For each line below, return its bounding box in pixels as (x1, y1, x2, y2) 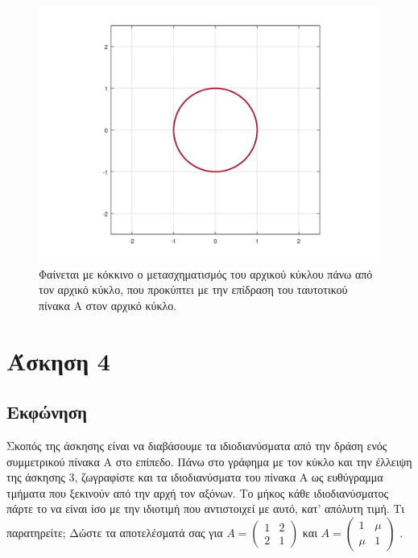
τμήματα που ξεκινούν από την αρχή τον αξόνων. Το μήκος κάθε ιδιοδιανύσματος (6, 484, 389, 501)
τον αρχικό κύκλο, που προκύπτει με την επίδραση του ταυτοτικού (39, 281, 348, 298)
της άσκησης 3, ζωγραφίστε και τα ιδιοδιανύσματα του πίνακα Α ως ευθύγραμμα (6, 469, 383, 486)
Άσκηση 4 (6, 344, 110, 377)
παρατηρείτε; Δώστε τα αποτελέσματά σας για (6, 523, 223, 540)
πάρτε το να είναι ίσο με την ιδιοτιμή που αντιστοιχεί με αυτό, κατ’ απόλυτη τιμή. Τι (6, 500, 405, 517)
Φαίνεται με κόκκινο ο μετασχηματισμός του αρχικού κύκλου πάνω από (39, 265, 373, 282)
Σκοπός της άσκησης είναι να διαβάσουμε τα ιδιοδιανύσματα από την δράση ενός (6, 436, 387, 453)
